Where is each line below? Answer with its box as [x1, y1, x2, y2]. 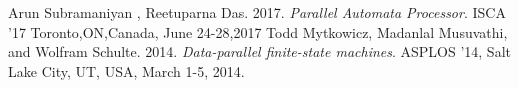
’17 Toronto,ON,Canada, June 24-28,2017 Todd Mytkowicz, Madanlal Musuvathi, [8, 21, 508, 42]
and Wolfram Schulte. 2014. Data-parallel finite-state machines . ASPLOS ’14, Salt [8, 41, 511, 62]
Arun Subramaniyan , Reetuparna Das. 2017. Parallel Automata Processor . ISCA [8, 2, 506, 22]
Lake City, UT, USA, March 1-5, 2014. [8, 60, 245, 81]
